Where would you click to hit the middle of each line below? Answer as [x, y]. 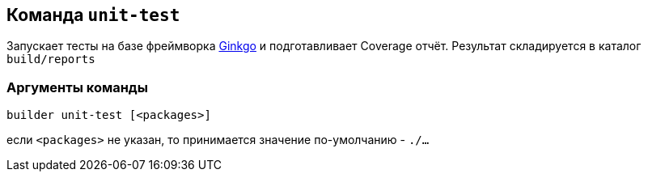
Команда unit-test [93, 15]
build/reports [51, 59]
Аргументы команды [77, 87]
